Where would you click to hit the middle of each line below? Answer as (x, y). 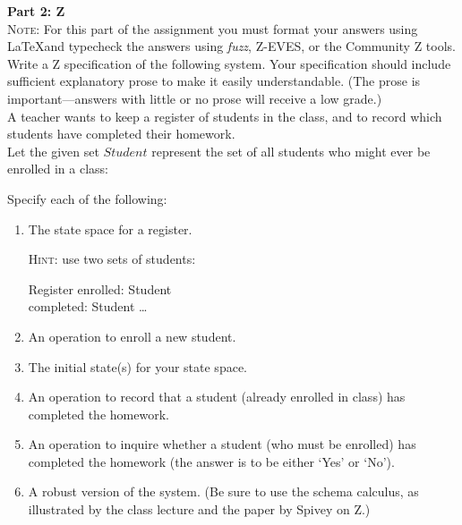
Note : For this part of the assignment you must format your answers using (213, 28)
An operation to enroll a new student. (132, 336)
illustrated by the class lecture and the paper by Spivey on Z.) (199, 509)
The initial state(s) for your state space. (137, 366)
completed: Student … (88, 306)
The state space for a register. (110, 229)
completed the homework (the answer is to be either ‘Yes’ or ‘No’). (211, 461)
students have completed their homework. (121, 134)
